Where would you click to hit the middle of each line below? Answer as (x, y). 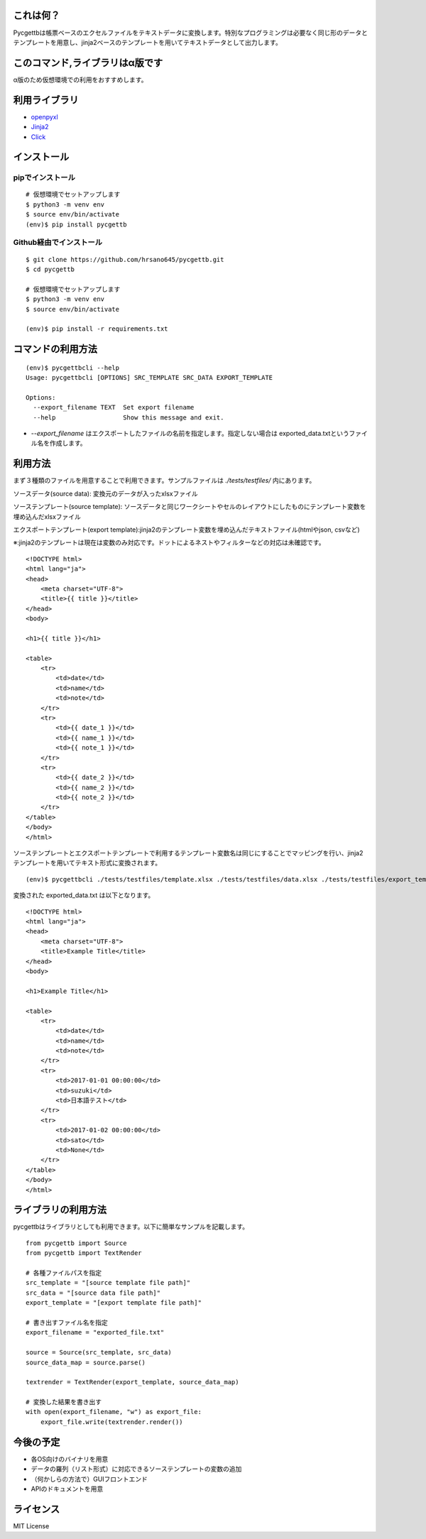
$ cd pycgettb (50, 269)
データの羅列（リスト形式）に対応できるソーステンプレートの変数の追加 (136, 1469)
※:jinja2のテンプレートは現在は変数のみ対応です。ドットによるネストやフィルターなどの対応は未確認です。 (169, 542)
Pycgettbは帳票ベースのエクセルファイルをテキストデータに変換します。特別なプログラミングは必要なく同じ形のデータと (191, 33)
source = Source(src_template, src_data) (99, 1353)
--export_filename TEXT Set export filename (114, 407)
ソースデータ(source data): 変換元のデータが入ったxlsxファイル (105, 493)
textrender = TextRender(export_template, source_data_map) (132, 1382)
